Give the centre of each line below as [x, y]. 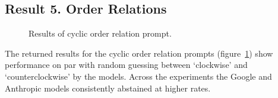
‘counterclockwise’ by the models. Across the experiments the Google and [138, 76]
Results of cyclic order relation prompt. [100, 33]
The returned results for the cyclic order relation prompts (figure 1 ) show [139, 53]
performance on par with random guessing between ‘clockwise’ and [126, 65]
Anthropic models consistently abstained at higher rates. [108, 88]
